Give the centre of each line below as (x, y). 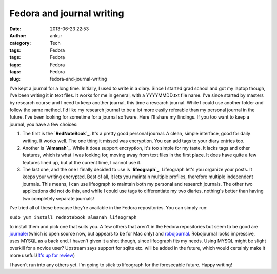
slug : (15, 79)
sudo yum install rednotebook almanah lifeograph (73, 217)
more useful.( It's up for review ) (42, 255)
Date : (15, 29)
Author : (18, 35)
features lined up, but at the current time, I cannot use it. (82, 162)
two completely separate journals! (58, 198)
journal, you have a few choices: (44, 124)
